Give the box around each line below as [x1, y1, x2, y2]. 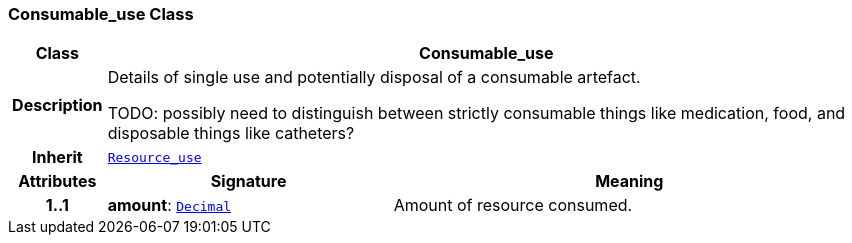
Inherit [31, 147, 83, 168]
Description [12, 95, 103, 116]
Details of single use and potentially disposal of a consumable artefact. [107, 67, 641, 88]
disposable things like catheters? [107, 123, 355, 144]
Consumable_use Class [8, 4, 194, 24]
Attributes [18, 171, 97, 192]
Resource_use [107, 149, 202, 165]
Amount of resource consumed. [393, 195, 633, 216]
